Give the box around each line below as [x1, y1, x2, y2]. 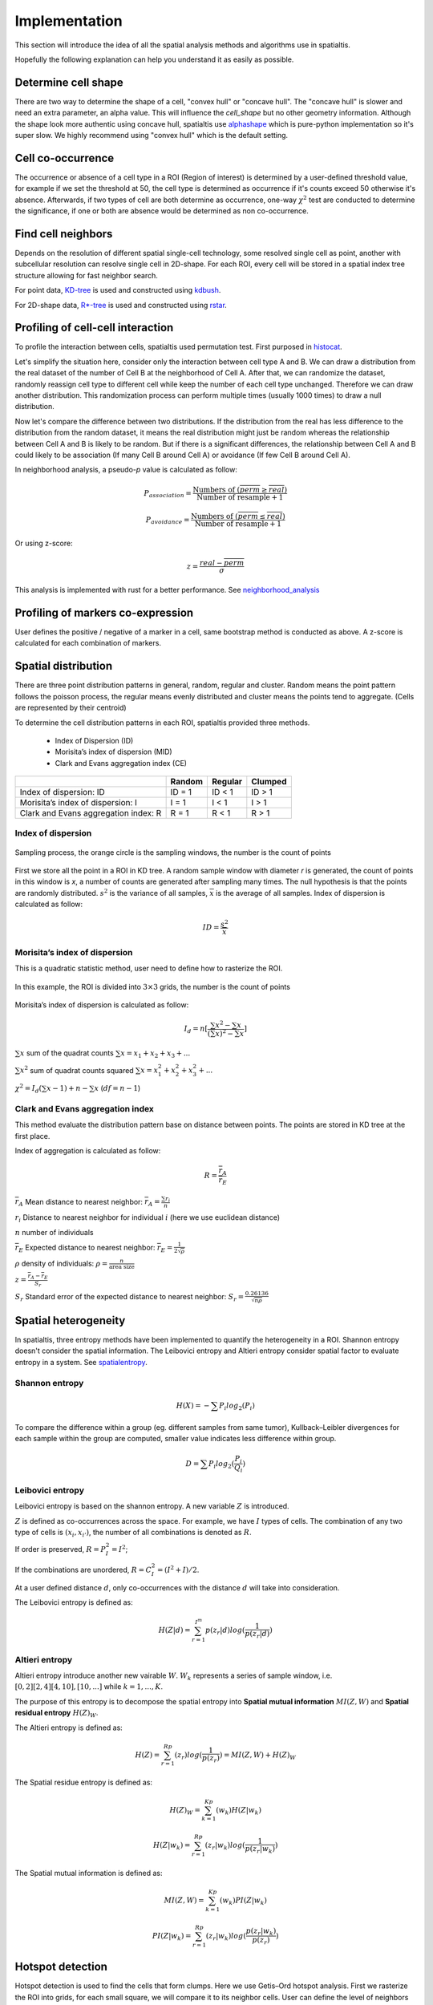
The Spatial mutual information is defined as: [14, 1869, 163, 1878]
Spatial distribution [14, 659, 112, 673]
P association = [144, 488, 192, 499]
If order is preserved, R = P [14, 1545, 106, 1554]
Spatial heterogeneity [14, 1314, 126, 1327]
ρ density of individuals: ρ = [14, 1258, 108, 1268]
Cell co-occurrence [14, 151, 115, 164]
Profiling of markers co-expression [14, 606, 194, 619]
